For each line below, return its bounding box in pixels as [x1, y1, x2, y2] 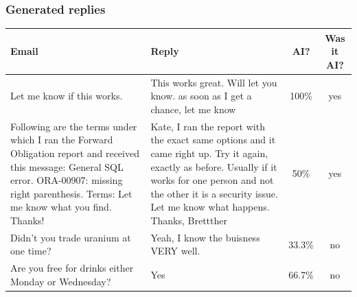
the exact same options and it [150, 132, 276, 147]
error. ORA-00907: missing [10, 173, 123, 187]
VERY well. [150, 243, 200, 258]
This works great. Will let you [150, 75, 277, 89]
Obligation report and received [10, 145, 139, 160]
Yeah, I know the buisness [150, 230, 260, 244]
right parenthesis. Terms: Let [10, 186, 133, 200]
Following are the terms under [10, 119, 137, 133]
